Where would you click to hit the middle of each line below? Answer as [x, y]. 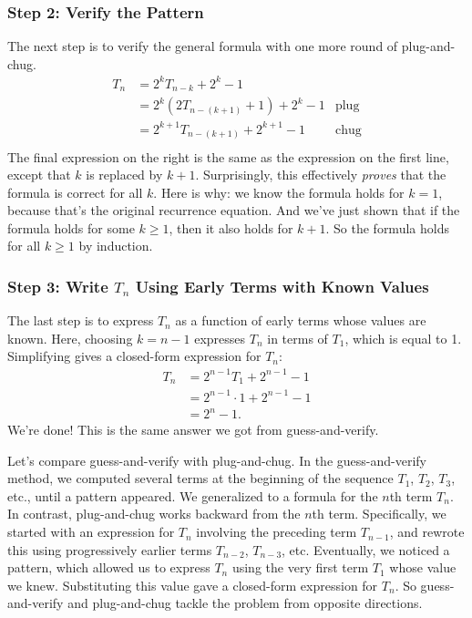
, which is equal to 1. [403, 338]
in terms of [298, 338]
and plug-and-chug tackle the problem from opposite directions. [245, 603]
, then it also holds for [231, 227]
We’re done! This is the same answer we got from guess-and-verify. [193, 430]
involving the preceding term [277, 532]
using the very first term [300, 567]
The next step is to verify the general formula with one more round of [203, 46]
